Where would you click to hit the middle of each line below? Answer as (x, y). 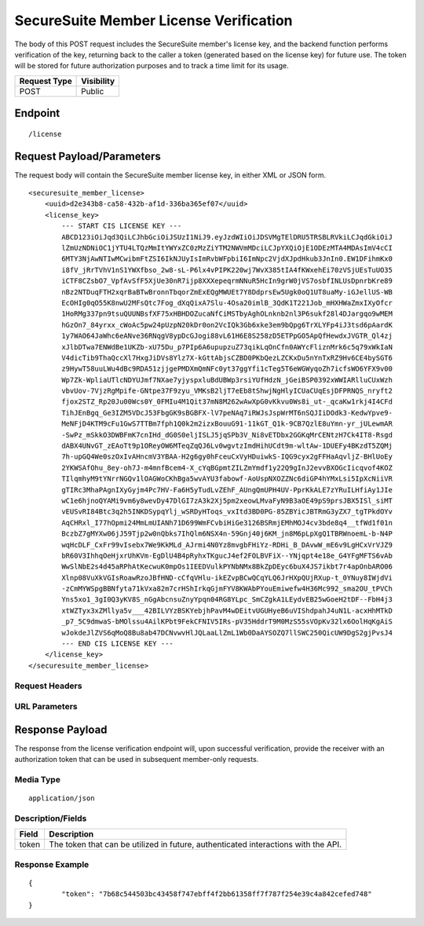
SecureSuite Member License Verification (154, 20)
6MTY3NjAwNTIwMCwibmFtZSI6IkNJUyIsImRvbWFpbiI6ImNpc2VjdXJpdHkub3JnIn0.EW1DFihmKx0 (227, 259)
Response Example (52, 864)
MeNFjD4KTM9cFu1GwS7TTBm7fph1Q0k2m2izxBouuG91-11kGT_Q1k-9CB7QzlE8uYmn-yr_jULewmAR (227, 424)
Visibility (98, 81)
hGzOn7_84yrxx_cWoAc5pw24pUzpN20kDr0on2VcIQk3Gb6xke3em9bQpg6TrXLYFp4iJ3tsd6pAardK (227, 325)
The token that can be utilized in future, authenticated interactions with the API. (195, 844)
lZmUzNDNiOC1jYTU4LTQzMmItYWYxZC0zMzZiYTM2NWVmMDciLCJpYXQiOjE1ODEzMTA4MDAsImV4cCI (227, 248)
